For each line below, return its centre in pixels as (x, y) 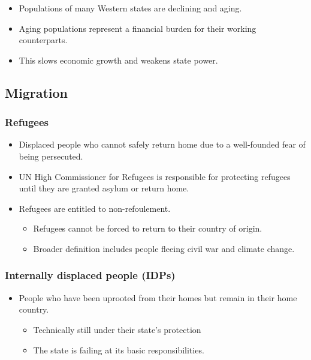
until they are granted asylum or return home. (104, 188)
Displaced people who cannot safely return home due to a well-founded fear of (162, 144)
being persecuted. (51, 156)
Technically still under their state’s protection (117, 329)
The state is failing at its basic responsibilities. (119, 349)
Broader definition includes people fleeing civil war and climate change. (164, 248)
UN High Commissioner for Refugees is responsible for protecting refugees (155, 176)
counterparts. (43, 40)
